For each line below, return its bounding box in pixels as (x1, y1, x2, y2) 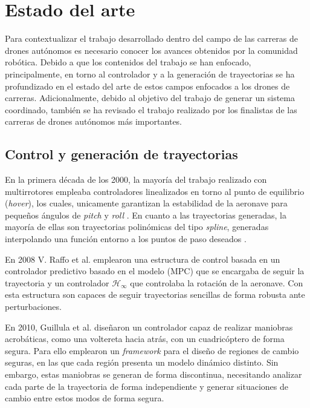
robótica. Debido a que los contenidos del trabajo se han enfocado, (5, 56, 251, 68)
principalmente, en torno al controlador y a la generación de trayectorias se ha (5, 67, 295, 80)
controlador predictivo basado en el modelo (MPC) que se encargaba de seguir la (5, 265, 305, 277)
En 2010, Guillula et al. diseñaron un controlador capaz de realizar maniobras (5, 320, 293, 333)
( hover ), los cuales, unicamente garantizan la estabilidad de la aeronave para (5, 197, 288, 209)
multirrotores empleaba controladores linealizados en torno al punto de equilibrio (5, 185, 305, 197)
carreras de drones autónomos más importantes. (5, 115, 182, 128)
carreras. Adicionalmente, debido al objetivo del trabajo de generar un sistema (5, 91, 295, 104)
